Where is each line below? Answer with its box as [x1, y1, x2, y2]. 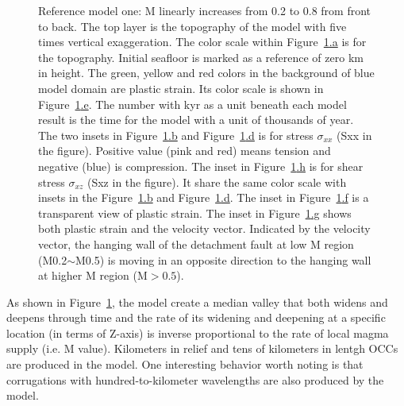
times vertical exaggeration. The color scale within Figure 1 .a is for [38, 33, 367, 50]
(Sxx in [337, 126, 372, 143]
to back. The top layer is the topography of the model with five [38, 17, 347, 34]
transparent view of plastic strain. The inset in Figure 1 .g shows [38, 204, 352, 221]
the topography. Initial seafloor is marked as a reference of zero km [38, 48, 364, 65]
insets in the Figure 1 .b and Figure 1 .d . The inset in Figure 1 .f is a [38, 189, 369, 206]
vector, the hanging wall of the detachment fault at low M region [38, 235, 354, 252]
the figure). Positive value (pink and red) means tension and [38, 142, 331, 159]
